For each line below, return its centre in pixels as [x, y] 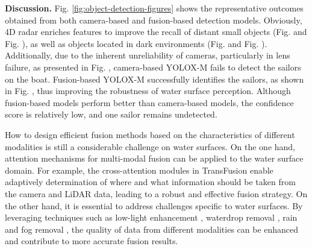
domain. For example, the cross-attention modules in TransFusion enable [139, 170]
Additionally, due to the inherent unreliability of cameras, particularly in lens [148, 55]
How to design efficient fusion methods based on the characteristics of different [150, 134]
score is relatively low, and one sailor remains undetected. [111, 114]
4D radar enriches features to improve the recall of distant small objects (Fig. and [156, 32]
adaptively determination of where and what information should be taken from [150, 182]
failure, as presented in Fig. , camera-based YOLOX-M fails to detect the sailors [153, 67]
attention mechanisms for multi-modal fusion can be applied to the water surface [154, 158]
